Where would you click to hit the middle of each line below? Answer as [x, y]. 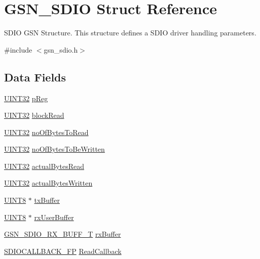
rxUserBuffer [54, 217]
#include [18, 49]
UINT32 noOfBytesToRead [46, 132]
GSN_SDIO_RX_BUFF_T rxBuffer [63, 234]
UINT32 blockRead [34, 115]
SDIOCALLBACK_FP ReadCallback [63, 251]
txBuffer [47, 200]
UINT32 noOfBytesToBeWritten [54, 149]
